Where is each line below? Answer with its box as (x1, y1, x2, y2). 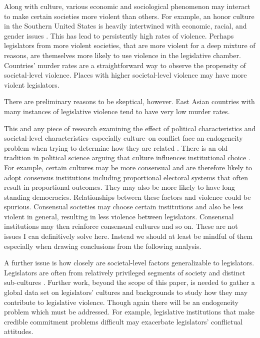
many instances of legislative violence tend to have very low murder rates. (4, 106, 230, 116)
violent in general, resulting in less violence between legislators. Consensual (4, 211, 234, 221)
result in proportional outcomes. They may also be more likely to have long (4, 182, 235, 192)
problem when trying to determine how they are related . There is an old (4, 142, 228, 153)
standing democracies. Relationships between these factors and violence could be (4, 191, 251, 202)
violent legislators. (4, 79, 59, 90)
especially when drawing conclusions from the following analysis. (4, 240, 201, 251)
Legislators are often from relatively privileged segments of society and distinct (4, 267, 245, 277)
